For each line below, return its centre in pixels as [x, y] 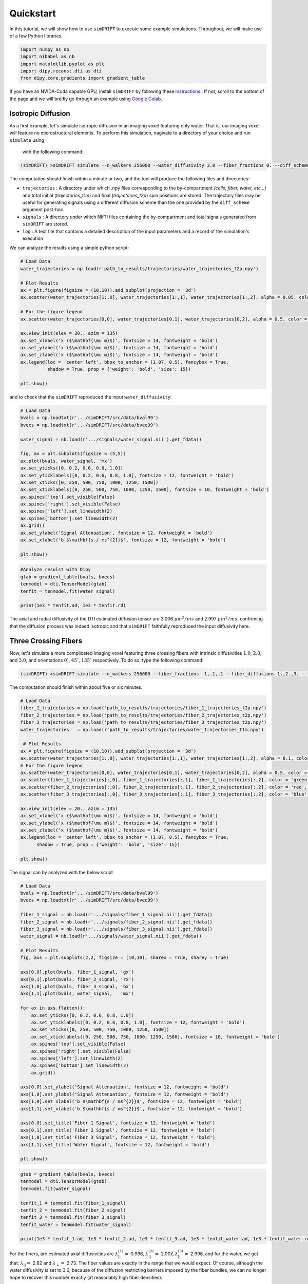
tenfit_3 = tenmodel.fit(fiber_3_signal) [73, 1217]
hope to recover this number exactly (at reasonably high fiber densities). [86, 1277]
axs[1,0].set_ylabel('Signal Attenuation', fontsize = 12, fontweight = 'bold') [124, 1094]
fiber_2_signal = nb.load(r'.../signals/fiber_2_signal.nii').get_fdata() [117, 922]
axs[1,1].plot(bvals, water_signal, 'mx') [77, 994]
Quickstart [33, 13]
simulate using [27, 140]
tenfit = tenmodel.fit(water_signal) [68, 591]
